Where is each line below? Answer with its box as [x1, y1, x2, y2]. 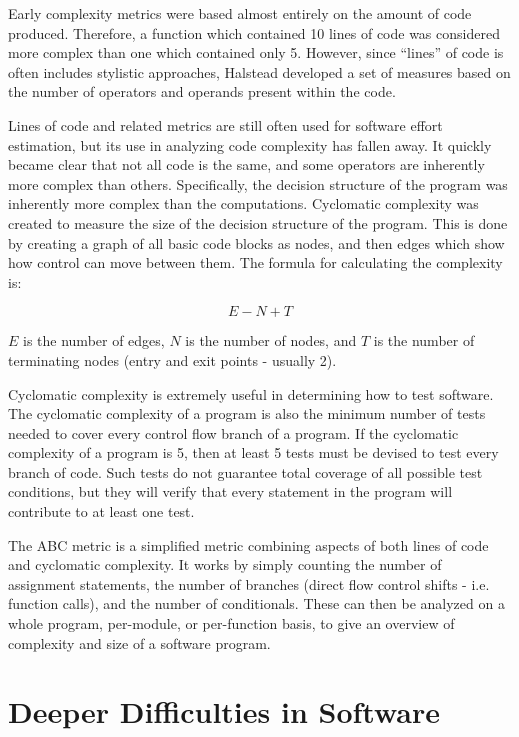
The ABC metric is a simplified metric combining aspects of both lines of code [8, 534, 489, 555]
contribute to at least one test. [8, 501, 195, 522]
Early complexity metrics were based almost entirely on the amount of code [8, 3, 472, 23]
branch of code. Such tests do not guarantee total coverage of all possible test [8, 461, 483, 482]
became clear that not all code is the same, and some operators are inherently [8, 154, 485, 175]
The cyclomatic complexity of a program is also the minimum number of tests [8, 403, 486, 424]
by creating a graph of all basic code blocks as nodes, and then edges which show [8, 232, 505, 253]
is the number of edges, [23, 330, 165, 351]
